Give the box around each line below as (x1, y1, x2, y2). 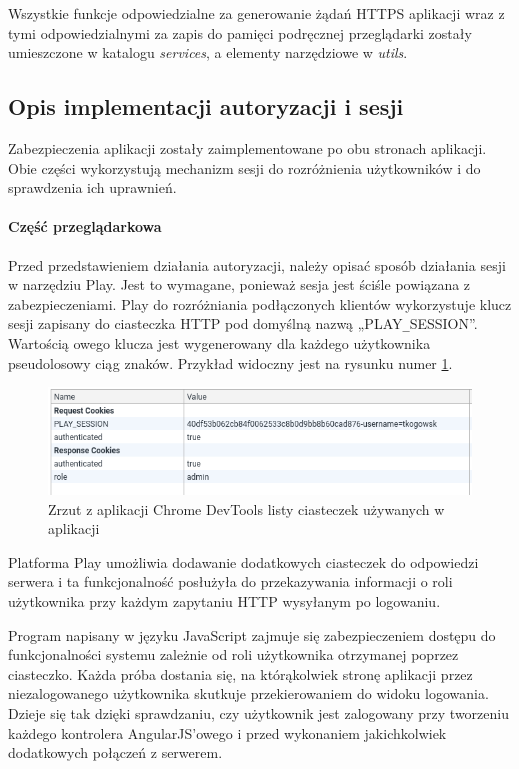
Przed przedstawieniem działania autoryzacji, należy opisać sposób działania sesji (8, 254, 506, 275)
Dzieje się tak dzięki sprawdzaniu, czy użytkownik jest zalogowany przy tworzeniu (8, 702, 510, 723)
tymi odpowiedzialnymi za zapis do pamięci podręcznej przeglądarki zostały (8, 22, 472, 43)
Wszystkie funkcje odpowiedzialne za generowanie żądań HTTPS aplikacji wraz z (8, 3, 505, 23)
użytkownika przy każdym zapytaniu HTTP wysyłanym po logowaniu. (8, 590, 441, 611)
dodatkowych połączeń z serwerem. (8, 742, 223, 763)
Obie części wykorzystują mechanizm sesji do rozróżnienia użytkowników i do (8, 157, 481, 178)
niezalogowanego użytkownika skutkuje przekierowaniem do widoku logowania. (8, 683, 489, 704)
